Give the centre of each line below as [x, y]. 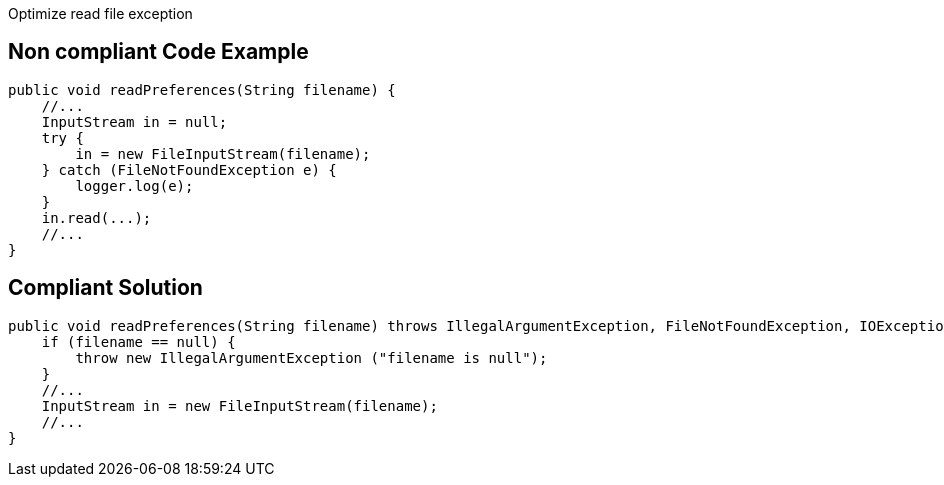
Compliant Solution [105, 288]
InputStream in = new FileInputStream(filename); [239, 405]
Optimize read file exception [100, 13]
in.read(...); [96, 217]
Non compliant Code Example [158, 52]
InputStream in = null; [134, 121]
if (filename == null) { [138, 341]
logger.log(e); [134, 185]
